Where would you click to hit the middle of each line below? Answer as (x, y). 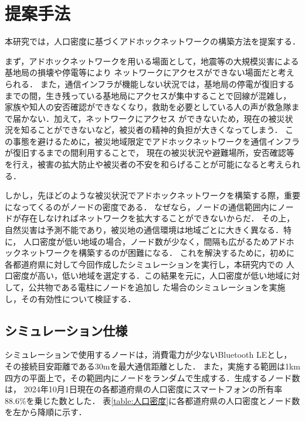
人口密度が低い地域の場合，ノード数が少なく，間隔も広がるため (146, 241)
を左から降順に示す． (46, 412)
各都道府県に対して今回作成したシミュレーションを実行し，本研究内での (144, 264)
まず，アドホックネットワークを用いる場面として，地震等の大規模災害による (152, 61)
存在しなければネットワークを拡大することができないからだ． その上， (158, 218)
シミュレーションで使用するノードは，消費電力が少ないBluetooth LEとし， (148, 355)
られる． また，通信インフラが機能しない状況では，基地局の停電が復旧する (150, 83)
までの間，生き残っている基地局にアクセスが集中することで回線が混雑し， (148, 95)
